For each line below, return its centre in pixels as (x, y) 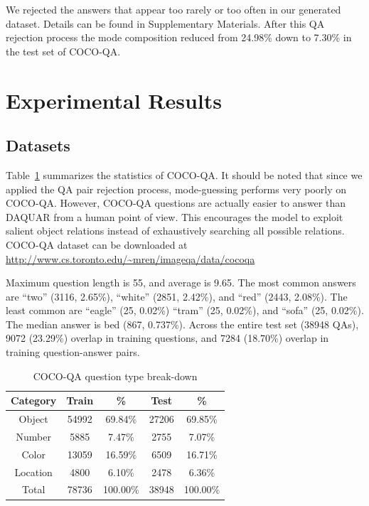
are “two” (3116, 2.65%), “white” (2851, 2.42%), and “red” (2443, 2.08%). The (177, 296)
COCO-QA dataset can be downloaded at (97, 244)
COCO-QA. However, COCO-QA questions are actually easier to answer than (176, 203)
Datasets (38, 145)
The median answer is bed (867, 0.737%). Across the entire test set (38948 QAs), (182, 324)
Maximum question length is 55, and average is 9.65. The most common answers (181, 282)
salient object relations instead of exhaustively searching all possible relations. (175, 231)
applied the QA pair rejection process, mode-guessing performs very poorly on (176, 189)
